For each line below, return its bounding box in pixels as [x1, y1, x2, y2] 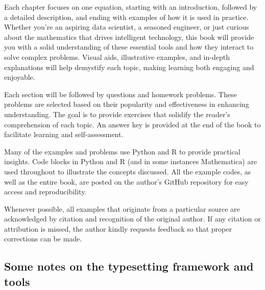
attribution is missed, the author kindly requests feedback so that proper [4, 223, 232, 234]
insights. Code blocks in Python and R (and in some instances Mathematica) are [4, 156, 257, 167]
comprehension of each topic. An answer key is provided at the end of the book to [4, 119, 261, 129]
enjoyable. [4, 72, 35, 82]
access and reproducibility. [4, 186, 87, 197]
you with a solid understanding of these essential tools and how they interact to [4, 41, 254, 52]
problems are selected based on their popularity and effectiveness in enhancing [4, 99, 249, 109]
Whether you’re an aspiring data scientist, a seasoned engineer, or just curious [4, 21, 249, 32]
